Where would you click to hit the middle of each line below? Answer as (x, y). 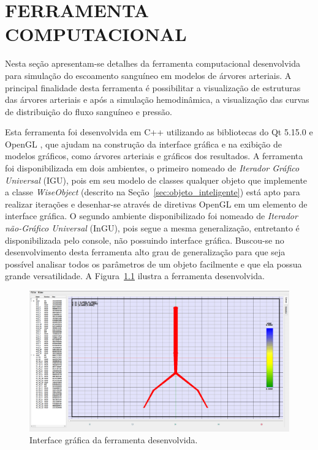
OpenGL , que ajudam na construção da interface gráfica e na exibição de (144, 144)
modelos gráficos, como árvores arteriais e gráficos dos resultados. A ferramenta (154, 156)
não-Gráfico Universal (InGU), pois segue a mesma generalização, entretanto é (152, 228)
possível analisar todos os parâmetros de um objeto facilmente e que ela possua (153, 264)
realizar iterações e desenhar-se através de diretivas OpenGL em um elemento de (156, 204)
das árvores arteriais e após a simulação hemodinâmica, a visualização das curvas (157, 99)
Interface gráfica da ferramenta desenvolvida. (114, 440)
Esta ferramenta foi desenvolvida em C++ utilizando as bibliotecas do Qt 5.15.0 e (159, 132)
